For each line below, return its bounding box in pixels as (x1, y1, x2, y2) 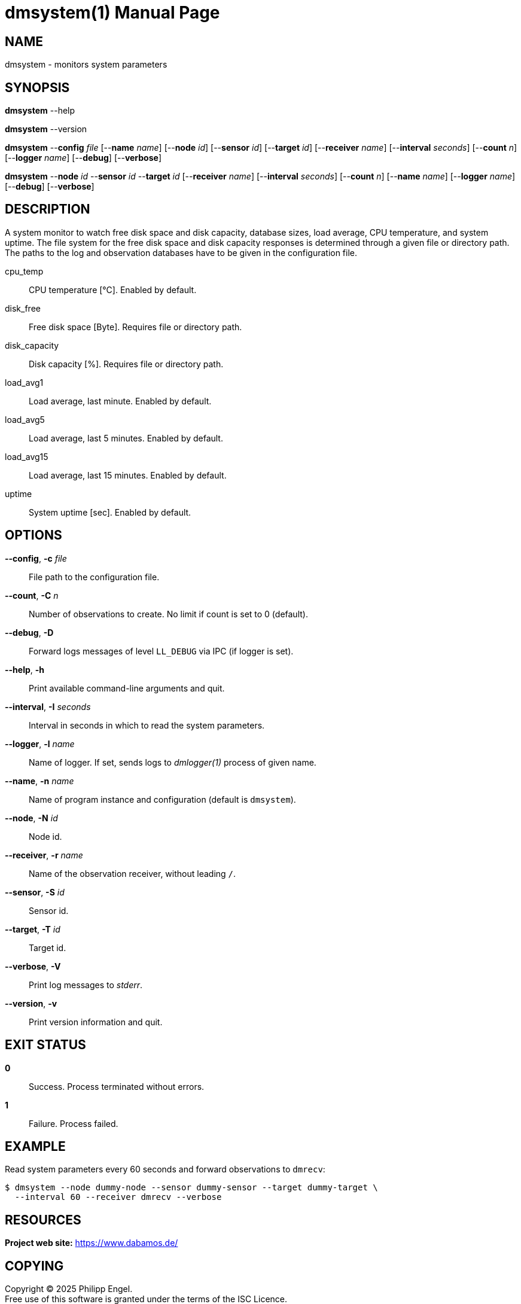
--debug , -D (5, 627, 54, 638)
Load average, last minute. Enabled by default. (29, 395, 212, 406)
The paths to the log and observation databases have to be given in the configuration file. (5, 247, 358, 258)
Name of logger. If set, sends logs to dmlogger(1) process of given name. (29, 757, 316, 767)
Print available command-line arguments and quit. (29, 683, 225, 693)
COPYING (5, 1258, 64, 1273)
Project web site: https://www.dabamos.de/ (5, 1238, 178, 1248)
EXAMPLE (5, 1138, 66, 1154)
